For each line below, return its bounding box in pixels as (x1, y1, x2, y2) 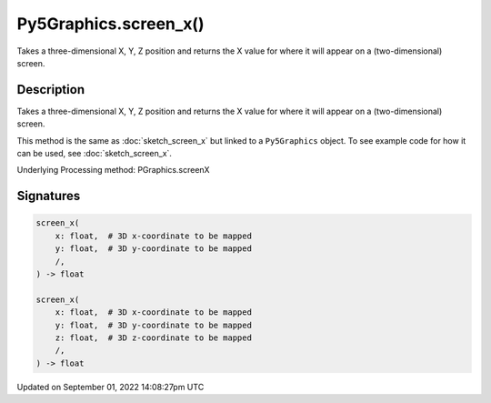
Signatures (16, 188, 81, 204)
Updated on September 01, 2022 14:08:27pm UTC (16, 381, 205, 392)
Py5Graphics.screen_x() (16, 14, 205, 34)
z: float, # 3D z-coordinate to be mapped (55, 332, 252, 343)
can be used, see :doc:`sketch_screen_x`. (16, 148, 173, 159)
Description (16, 82, 85, 97)
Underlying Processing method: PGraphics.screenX (16, 165, 210, 176)
